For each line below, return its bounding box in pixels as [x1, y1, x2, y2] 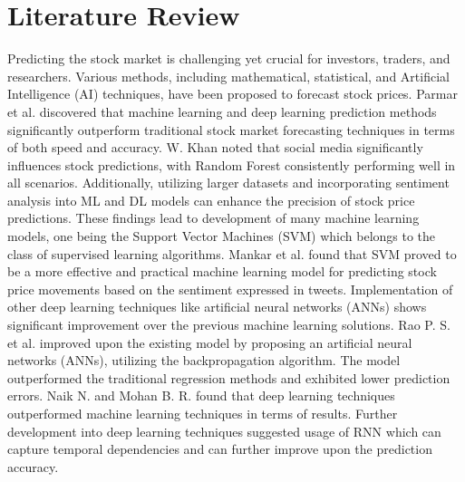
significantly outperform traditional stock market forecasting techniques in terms [7, 120, 455, 139]
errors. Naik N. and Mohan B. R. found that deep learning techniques [7, 386, 395, 405]
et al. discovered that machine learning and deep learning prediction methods [7, 101, 437, 120]
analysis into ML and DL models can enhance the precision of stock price [7, 190, 415, 209]
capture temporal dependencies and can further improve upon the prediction [7, 439, 432, 458]
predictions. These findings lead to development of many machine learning [7, 208, 420, 227]
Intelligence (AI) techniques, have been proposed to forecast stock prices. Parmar [7, 84, 458, 103]
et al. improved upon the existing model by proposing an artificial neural [7, 333, 412, 352]
